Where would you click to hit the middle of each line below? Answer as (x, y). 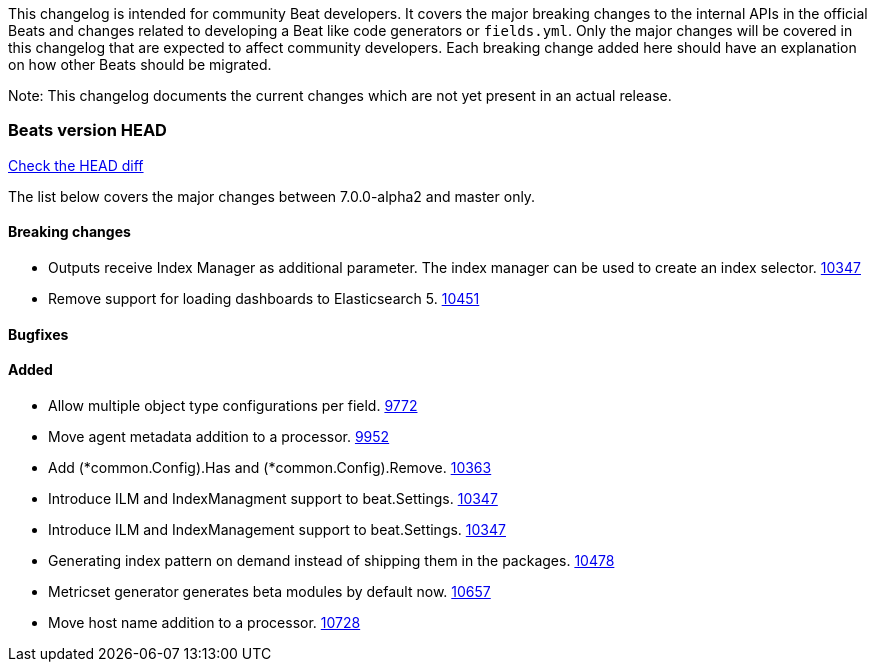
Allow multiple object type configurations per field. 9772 (233, 405)
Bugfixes (38, 334)
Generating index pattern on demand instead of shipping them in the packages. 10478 (331, 560)
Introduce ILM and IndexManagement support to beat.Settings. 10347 (277, 529)
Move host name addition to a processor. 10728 (204, 622)
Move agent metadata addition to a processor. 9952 (219, 436)
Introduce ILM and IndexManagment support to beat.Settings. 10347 (273, 498)
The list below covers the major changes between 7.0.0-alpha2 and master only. (272, 196)
